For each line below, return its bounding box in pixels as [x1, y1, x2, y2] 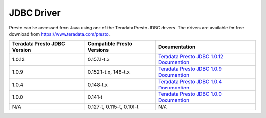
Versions [87, 47, 109, 54]
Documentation [158, 43, 196, 50]
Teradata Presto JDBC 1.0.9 [158, 65, 222, 72]
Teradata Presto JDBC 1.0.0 [158, 91, 222, 98]
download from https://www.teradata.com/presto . [9, 31, 110, 37]
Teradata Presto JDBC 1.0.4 [158, 78, 222, 85]
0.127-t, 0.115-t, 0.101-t [87, 103, 139, 110]
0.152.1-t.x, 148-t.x [87, 69, 130, 76]
